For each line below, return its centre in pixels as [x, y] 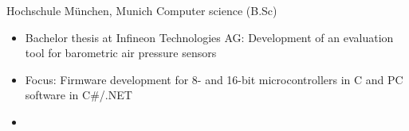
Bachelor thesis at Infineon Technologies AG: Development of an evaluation [209, 37]
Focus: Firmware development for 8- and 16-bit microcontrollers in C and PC [214, 79]
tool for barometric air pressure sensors [121, 53]
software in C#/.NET [79, 95]
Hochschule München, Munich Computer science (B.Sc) [142, 10]
